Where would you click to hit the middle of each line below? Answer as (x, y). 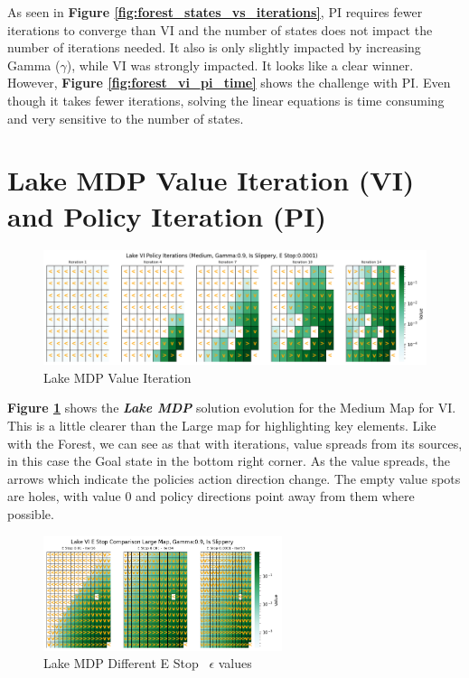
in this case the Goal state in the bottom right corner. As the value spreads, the (229, 461)
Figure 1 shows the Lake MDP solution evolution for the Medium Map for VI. (232, 408)
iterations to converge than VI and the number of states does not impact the (220, 29)
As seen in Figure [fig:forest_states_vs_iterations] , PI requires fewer (215, 12)
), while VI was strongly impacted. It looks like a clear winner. (240, 65)
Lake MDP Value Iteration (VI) (211, 180)
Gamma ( (34, 65)
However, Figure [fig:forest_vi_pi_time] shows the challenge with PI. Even (229, 83)
